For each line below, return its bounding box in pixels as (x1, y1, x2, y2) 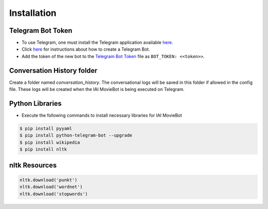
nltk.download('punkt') (19, 177, 78, 183)
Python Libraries (9, 99, 62, 108)
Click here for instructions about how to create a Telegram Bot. (21, 46, 150, 52)
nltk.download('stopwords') (19, 191, 88, 197)
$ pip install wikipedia (19, 139, 80, 145)
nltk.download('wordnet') (19, 184, 83, 190)
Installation (9, 7, 57, 18)
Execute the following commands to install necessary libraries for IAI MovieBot (21, 112, 182, 119)
